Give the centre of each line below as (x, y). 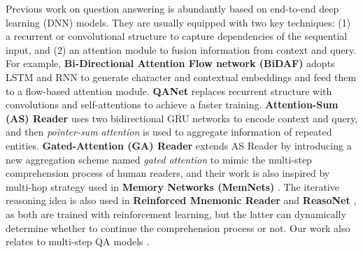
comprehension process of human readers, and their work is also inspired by (168, 173)
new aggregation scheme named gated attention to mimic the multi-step (159, 159)
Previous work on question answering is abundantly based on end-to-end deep (172, 8)
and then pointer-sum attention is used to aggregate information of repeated (169, 132)
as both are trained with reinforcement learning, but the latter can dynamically (176, 214)
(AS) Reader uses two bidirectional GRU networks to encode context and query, (182, 118)
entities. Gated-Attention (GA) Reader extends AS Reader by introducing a (179, 145)
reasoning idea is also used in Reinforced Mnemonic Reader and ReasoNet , (181, 200)
